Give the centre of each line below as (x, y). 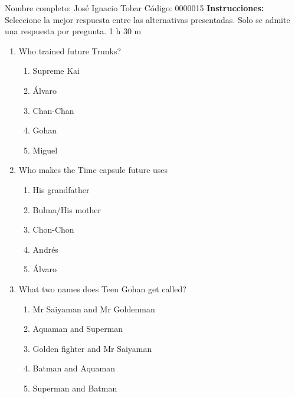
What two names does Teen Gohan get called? (102, 288)
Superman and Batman (75, 388)
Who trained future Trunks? (70, 50)
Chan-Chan (53, 110)
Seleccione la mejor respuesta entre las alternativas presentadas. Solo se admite (147, 19)
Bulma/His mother (67, 209)
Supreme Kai (56, 71)
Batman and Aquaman (74, 368)
